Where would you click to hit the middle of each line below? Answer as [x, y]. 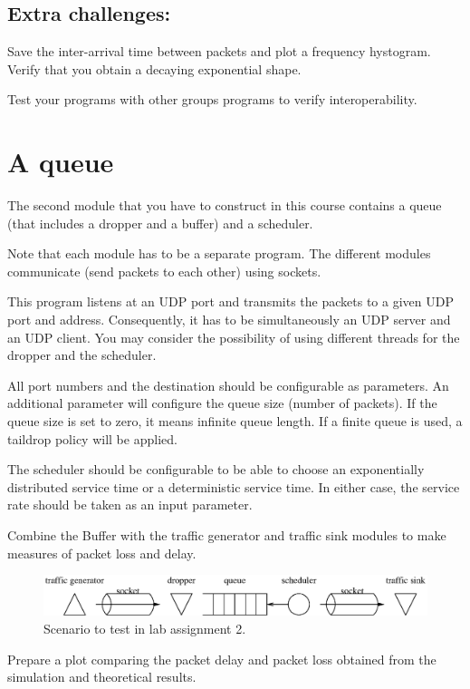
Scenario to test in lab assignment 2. [145, 628]
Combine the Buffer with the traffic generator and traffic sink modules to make [227, 535]
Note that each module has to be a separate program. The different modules [219, 253]
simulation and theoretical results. [102, 677]
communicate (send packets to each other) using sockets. [164, 271]
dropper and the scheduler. [82, 355]
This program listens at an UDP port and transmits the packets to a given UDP [230, 301]
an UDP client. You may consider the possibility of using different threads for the [234, 337]
